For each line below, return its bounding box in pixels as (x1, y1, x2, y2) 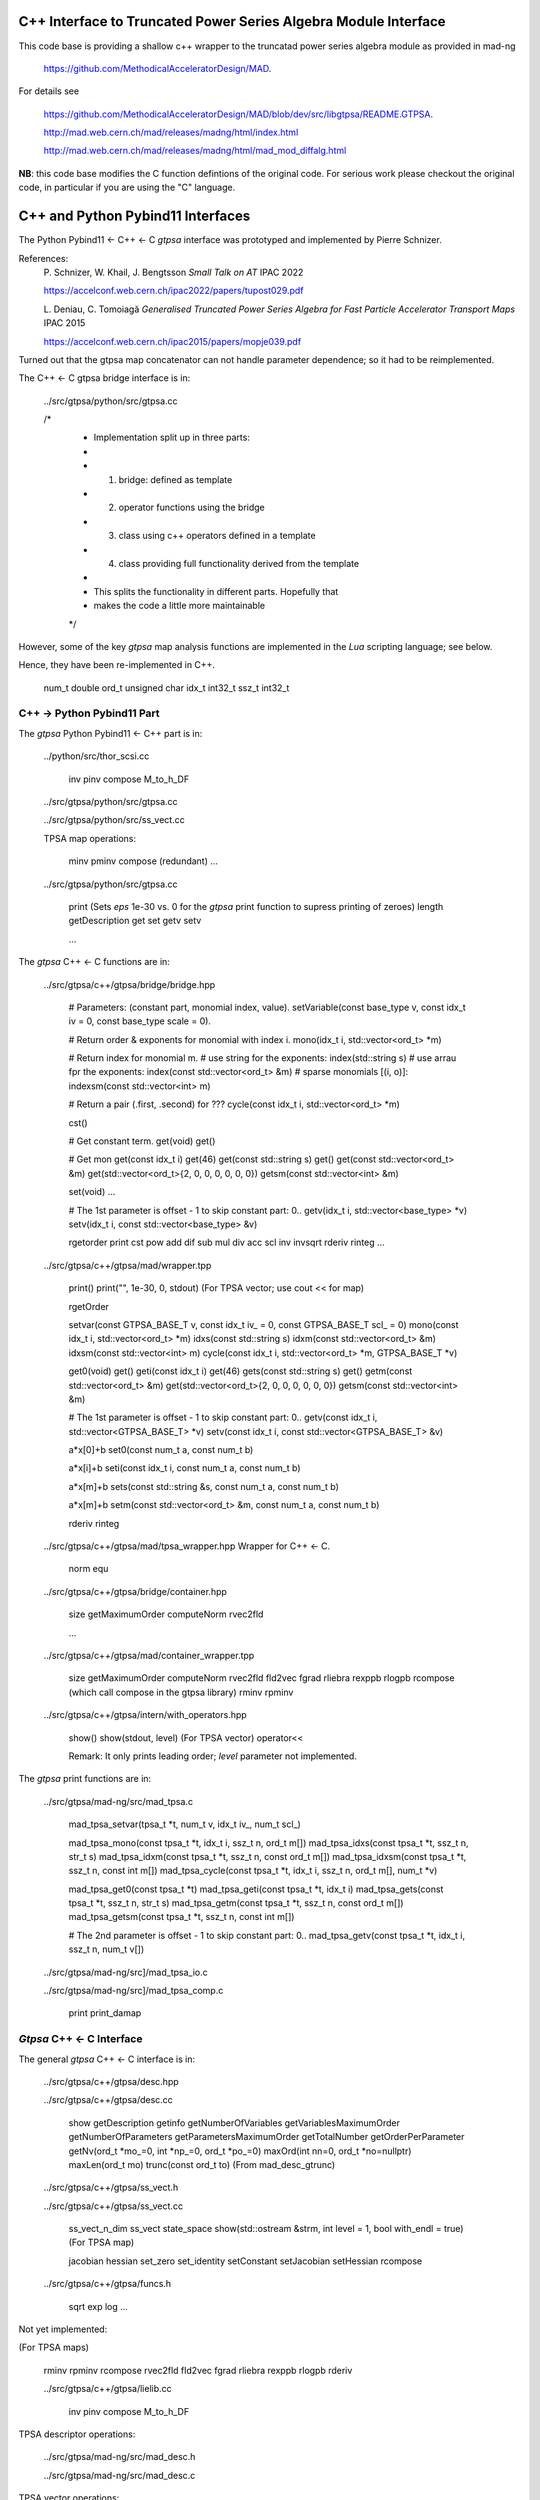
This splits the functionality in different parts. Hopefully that (93, 585, 339, 597)
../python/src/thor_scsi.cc (43, 750, 150, 762)
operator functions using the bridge (118, 501, 265, 514)
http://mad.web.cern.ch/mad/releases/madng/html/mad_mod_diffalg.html (43, 145, 347, 157)
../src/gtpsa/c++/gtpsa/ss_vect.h (43, 2181, 179, 2194)
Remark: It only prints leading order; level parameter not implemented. (68, 1750, 357, 1762)
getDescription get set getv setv (68, 915, 202, 927)
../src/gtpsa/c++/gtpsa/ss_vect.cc (43, 2200, 184, 2212)
